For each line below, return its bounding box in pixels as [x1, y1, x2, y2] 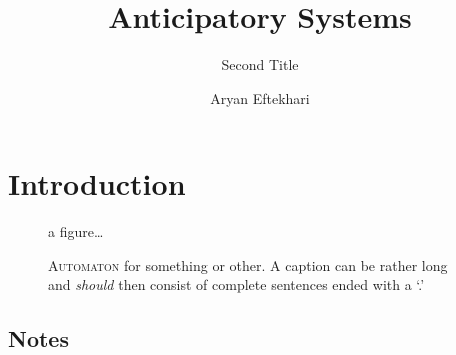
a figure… [48, 221, 104, 242]
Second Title [221, 54, 299, 75]
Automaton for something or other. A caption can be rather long [48, 254, 448, 275]
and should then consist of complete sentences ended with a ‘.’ [48, 274, 425, 295]
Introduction [8, 163, 186, 204]
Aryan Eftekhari [210, 87, 310, 108]
